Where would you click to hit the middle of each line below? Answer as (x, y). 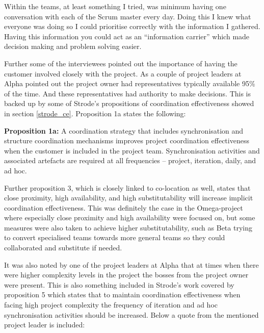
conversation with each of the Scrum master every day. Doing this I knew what (128, 16)
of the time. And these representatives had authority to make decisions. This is (128, 93)
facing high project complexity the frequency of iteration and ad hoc (111, 305)
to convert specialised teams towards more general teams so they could (115, 237)
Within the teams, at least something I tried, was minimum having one (115, 6)
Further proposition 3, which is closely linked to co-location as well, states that (127, 187)
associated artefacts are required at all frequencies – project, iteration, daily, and (130, 160)
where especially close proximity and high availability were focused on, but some (130, 217)
